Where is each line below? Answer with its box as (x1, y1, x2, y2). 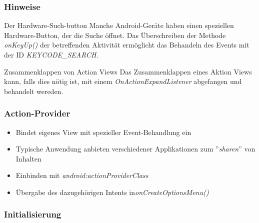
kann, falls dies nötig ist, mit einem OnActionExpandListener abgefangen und (4, 76, 242, 86)
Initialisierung (4, 208, 61, 220)
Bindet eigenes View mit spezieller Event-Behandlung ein (15, 126, 191, 137)
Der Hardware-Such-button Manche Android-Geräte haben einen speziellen (4, 20, 234, 30)
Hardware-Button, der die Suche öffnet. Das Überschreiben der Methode (4, 29, 226, 40)
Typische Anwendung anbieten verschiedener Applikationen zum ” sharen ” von (15, 143, 255, 154)
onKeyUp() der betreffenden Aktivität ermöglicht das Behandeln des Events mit (4, 39, 249, 50)
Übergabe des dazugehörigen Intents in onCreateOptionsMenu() (15, 186, 209, 197)
